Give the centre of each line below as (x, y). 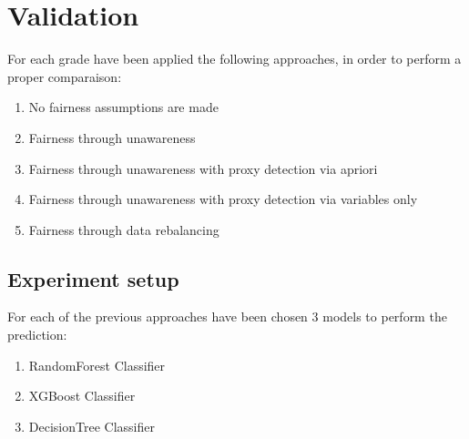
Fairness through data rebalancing (124, 229)
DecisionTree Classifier (92, 426)
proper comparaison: (65, 76)
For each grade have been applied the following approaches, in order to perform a (234, 59)
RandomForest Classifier (97, 365)
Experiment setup (93, 278)
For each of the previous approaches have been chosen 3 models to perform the (227, 316)
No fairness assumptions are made (123, 107)
